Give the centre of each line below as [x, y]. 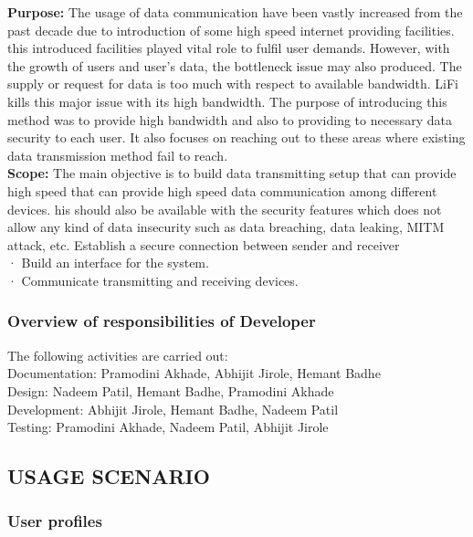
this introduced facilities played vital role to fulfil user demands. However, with [229, 48]
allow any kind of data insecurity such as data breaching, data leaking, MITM [226, 227]
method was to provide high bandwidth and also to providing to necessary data [230, 119]
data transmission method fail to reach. [118, 155]
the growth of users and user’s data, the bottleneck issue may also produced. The [235, 65]
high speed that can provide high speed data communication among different [222, 190]
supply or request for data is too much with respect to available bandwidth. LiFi [233, 84]
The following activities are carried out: [118, 355]
